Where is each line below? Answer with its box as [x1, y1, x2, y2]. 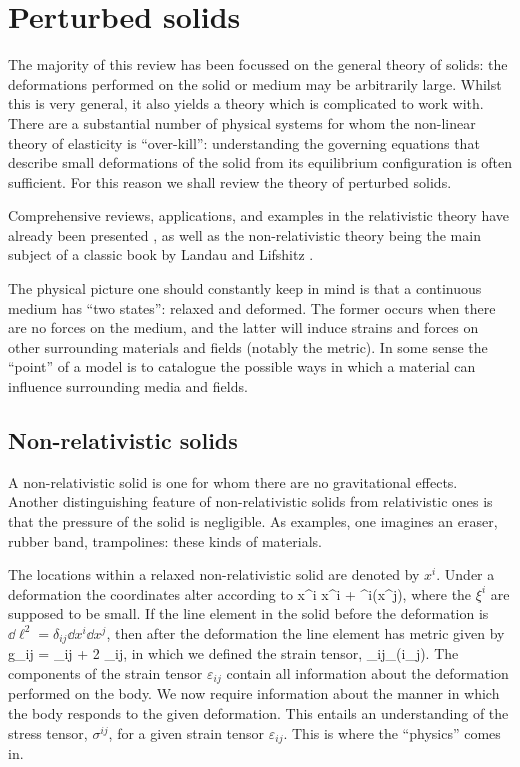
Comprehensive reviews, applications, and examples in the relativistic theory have [8, 205, 510, 226]
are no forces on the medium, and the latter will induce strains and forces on [8, 317, 479, 338]
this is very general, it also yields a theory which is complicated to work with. [8, 93, 484, 114]
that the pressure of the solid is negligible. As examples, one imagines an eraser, [8, 511, 498, 532]
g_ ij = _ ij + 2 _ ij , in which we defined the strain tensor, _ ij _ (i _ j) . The [8, 643, 459, 664]
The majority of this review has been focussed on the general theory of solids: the [8, 54, 508, 75]
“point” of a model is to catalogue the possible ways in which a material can [8, 356, 476, 377]
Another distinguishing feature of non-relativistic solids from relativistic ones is [8, 491, 493, 512]
